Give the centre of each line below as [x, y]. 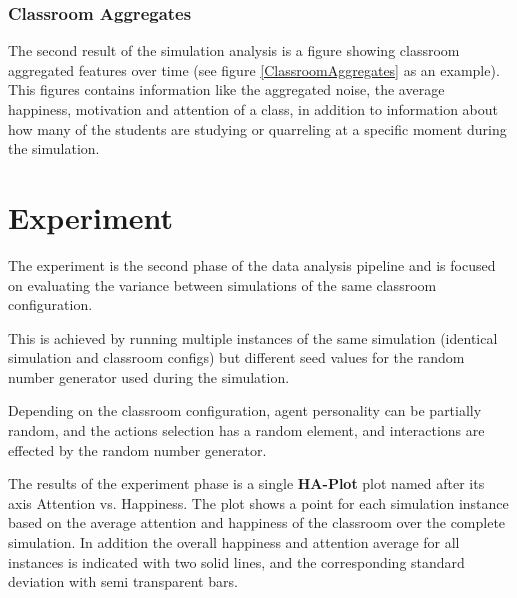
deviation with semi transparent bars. [123, 581]
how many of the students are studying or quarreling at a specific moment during [257, 128]
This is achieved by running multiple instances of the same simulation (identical [253, 337]
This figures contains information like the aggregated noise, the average [226, 89]
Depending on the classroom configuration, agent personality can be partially [245, 410]
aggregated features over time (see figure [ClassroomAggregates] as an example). [254, 69]
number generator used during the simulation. [149, 376]
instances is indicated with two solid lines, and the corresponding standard [236, 561]
